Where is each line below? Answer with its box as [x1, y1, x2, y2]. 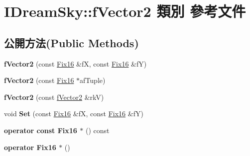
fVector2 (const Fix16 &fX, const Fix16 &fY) [4, 58, 147, 69]
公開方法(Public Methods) [4, 35, 139, 50]
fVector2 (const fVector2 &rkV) [4, 91, 104, 102]
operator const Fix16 [4, 125, 77, 135]
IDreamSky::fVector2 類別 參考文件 [4, 1, 246, 21]
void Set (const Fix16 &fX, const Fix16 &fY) [4, 108, 143, 119]
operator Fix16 [4, 142, 56, 152]
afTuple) [80, 75, 106, 85]
